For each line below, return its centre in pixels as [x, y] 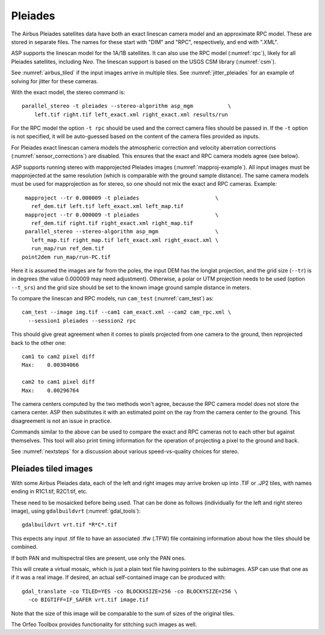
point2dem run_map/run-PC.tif [67, 257]
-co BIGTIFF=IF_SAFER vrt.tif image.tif [88, 600]
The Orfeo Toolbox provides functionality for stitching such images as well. [104, 624]
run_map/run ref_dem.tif [68, 248]
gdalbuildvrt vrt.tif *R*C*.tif [70, 525]
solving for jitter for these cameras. [55, 81]
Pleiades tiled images [52, 468]
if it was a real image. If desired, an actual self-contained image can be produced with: [118, 577]
